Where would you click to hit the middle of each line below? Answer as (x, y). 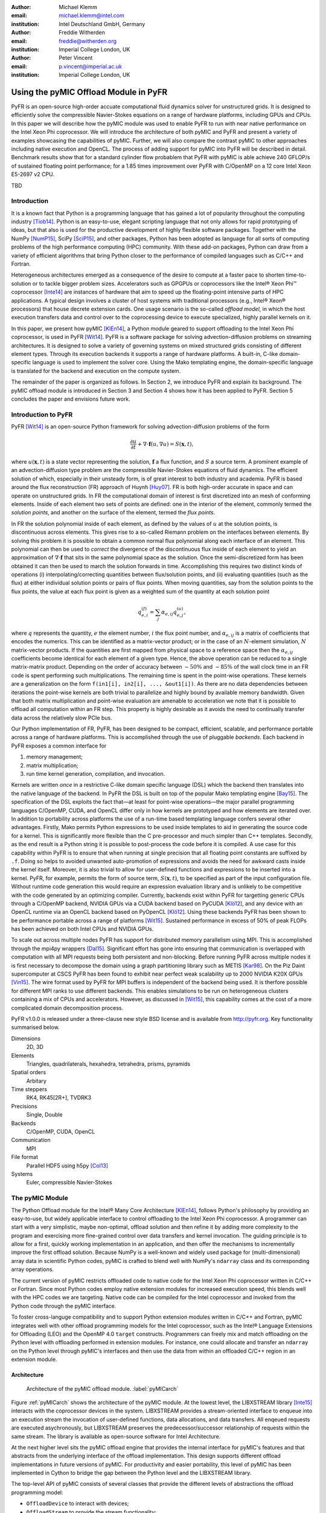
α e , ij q (169, 613)
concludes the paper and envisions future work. (71, 399)
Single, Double (44, 1115)
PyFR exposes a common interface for (59, 746)
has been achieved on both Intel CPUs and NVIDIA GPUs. (82, 929)
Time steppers (29, 1089)
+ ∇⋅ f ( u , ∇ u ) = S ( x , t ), (165, 444)
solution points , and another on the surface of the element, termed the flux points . (113, 513)
